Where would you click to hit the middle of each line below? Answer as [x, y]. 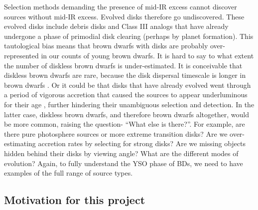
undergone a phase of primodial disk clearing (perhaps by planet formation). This [129, 36]
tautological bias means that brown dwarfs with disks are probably [106, 46]
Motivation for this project [75, 200]
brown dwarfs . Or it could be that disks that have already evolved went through [128, 85]
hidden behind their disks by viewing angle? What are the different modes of [121, 153]
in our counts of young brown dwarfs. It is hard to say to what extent [147, 55]
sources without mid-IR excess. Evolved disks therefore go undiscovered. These [124, 16]
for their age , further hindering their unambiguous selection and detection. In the [129, 104]
